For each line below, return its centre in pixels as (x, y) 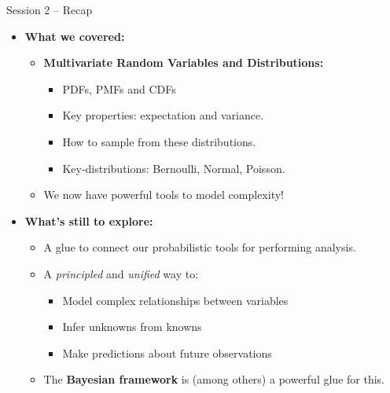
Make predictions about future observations (167, 353)
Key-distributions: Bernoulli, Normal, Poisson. (174, 168)
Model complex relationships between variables (175, 300)
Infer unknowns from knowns (132, 327)
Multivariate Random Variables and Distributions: (184, 62)
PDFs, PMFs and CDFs (119, 88)
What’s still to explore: (89, 220)
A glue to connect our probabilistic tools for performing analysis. (200, 247)
